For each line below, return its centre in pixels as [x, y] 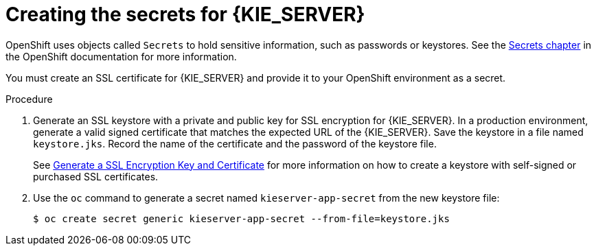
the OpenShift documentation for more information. [121, 56]
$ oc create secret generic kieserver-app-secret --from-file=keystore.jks [241, 218]
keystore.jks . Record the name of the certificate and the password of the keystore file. [235, 143]
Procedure [29, 99]
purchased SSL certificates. [96, 176]
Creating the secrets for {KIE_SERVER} [185, 14]
